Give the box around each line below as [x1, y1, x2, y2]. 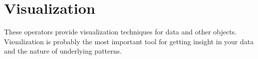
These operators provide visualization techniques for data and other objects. [4, 27, 237, 37]
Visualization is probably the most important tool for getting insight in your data [4, 36, 254, 46]
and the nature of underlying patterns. [4, 46, 122, 56]
